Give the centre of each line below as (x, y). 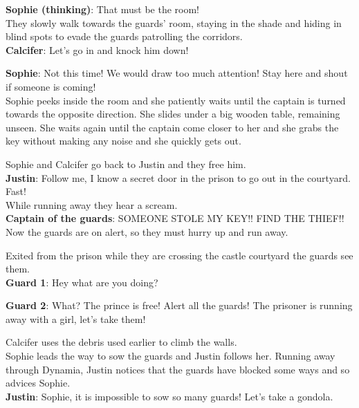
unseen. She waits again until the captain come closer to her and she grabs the (172, 127)
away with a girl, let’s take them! (76, 318)
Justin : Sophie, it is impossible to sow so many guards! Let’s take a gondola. (169, 396)
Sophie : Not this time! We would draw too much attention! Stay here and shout (177, 73)
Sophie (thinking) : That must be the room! (103, 9)
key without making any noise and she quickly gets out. (123, 141)
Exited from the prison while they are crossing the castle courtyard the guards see (179, 255)
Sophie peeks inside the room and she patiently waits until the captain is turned (176, 100)
